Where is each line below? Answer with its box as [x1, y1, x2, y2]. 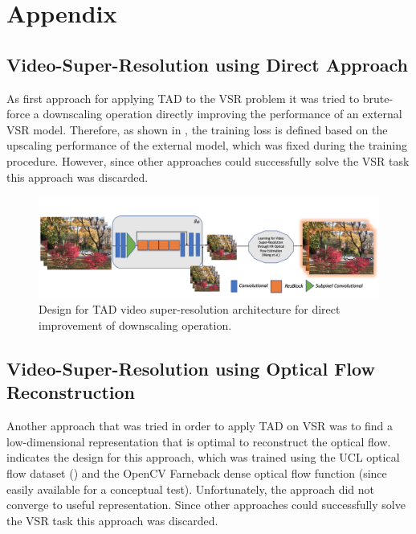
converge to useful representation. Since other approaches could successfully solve [6, 496, 406, 513]
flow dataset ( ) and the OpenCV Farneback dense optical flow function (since [6, 465, 387, 481]
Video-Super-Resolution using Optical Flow [6, 356, 375, 381]
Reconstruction [6, 380, 136, 405]
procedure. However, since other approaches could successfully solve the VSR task [6, 152, 410, 169]
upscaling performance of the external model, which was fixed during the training [6, 137, 407, 154]
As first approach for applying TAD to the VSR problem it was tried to [6, 89, 360, 106]
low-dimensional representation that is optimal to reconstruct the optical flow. [6, 433, 391, 450]
